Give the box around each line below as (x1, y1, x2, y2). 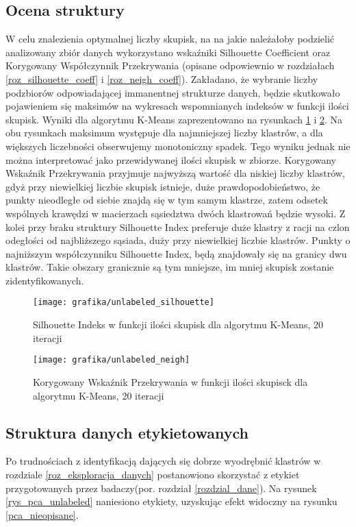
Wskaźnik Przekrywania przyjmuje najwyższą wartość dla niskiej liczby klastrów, (5, 166, 345, 180)
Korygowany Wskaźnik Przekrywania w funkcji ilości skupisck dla (33, 374, 308, 389)
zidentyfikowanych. (5, 273, 84, 287)
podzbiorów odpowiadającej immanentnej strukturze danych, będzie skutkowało (5, 85, 340, 99)
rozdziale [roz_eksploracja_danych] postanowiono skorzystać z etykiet (5, 467, 300, 481)
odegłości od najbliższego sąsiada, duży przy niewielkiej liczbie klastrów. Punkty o (5, 233, 351, 247)
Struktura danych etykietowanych (5, 421, 249, 443)
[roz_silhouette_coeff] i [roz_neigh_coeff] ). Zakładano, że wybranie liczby (5, 71, 318, 86)
